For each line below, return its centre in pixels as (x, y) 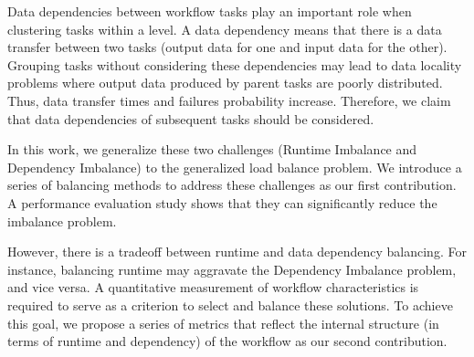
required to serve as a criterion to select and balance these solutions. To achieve (230, 304)
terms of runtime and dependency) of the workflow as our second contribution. (227, 341)
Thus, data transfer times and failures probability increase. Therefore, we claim (229, 100)
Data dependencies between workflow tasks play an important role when (210, 11)
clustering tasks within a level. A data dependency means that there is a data (225, 29)
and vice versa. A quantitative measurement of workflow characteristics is (213, 287)
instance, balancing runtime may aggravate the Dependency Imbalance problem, (232, 269)
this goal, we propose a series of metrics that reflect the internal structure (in (223, 323)
